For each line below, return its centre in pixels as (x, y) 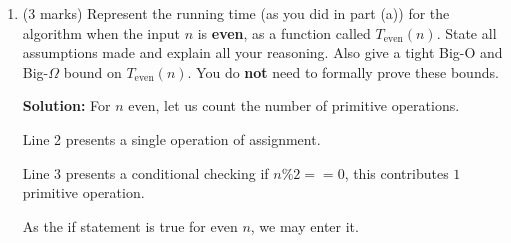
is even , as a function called (284, 32)
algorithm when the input (101, 32)
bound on (92, 71)
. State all (466, 32)
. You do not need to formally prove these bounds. (343, 71)
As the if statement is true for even (130, 225)
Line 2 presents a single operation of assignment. (171, 138)
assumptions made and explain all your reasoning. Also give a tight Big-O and (262, 52)
